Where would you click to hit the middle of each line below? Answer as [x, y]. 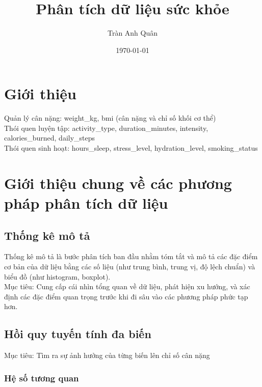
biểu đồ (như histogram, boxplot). [57, 276]
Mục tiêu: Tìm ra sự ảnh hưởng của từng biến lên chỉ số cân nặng [107, 355]
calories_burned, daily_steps [50, 138]
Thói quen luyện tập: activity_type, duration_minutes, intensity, [106, 128]
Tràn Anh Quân [133, 33]
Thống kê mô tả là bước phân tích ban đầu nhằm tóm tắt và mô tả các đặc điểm [131, 256]
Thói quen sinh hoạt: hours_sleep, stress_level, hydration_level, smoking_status [131, 148]
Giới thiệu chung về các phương [118, 183]
